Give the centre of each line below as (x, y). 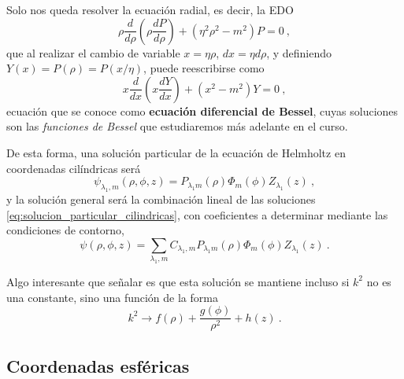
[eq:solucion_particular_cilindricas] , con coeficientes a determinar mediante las (197, 214)
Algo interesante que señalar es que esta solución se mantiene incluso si (178, 281)
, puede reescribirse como (204, 68)
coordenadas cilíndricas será (74, 168)
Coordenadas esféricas (98, 365)
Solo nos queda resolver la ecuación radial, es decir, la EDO (150, 9)
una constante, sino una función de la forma (112, 297)
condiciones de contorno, (65, 230)
